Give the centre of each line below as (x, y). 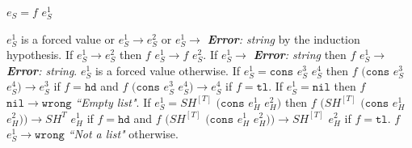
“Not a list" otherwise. (123, 134)
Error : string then (300, 55)
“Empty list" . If (113, 101)
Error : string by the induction (284, 38)
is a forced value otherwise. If (167, 70)
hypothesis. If (40, 55)
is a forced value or (68, 38)
